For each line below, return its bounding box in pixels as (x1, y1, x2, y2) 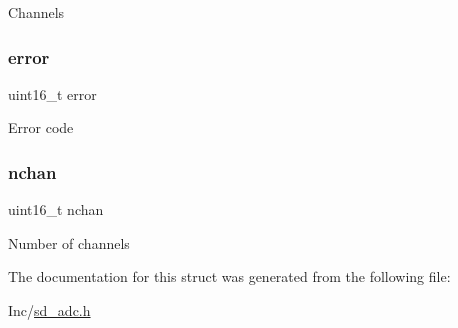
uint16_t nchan (8, 199, 104, 220)
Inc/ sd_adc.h (8, 300, 91, 320)
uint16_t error (8, 83, 97, 104)
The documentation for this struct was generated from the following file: (8, 266, 451, 287)
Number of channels (8, 232, 130, 253)
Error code (8, 117, 74, 138)
